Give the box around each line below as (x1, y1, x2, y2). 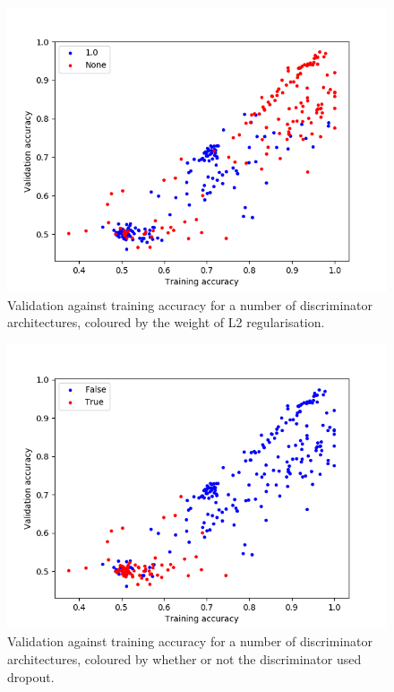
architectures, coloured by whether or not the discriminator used (7, 649, 362, 668)
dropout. (7, 667, 55, 686)
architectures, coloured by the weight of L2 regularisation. (7, 313, 325, 332)
